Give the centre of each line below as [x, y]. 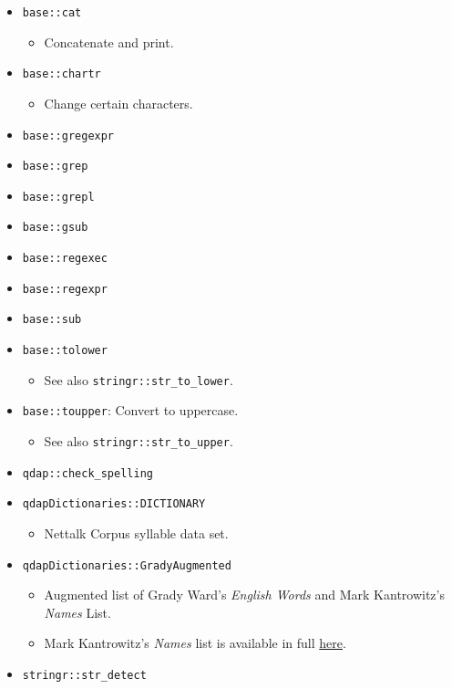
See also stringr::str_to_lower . [139, 379]
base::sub [52, 320]
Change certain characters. [118, 103]
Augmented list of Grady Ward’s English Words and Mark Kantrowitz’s [244, 595]
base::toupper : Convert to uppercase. [130, 410]
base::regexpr [65, 289]
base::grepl [58, 197]
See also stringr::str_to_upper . [139, 441]
